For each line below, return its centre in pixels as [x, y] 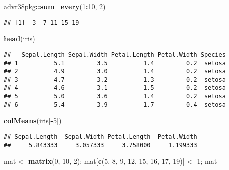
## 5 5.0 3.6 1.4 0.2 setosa [115, 97]
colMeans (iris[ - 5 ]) [33, 121]
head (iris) [20, 39]
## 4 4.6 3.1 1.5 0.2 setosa [115, 88]
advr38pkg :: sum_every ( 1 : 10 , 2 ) [55, 6]
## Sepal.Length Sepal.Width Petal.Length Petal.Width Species [115, 55]
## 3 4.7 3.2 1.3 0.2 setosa [115, 80]
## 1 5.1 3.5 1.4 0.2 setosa [115, 63]
